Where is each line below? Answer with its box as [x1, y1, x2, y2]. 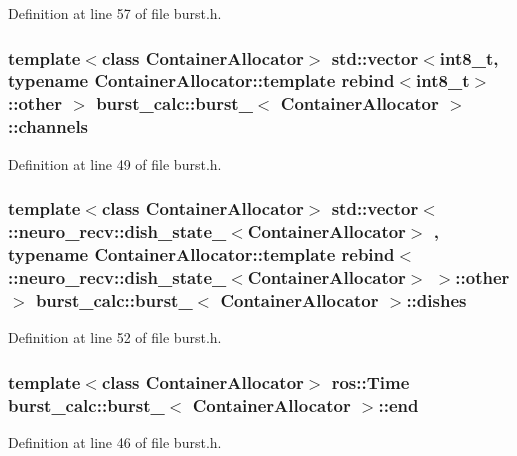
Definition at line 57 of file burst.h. [8, 3, 222, 23]
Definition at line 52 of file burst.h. [8, 327, 222, 348]
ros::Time [331, 369, 410, 394]
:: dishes [406, 287, 467, 312]
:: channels [8, 114, 89, 139]
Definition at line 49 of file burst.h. [8, 153, 222, 174]
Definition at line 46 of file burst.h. [8, 431, 222, 452]
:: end [378, 392, 419, 417]
